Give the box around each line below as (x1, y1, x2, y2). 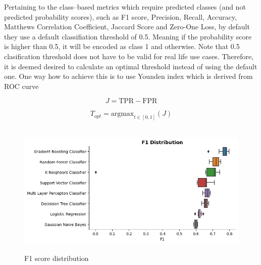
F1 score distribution (24, 253, 89, 263)
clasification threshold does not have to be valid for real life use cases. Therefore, (4, 51, 254, 61)
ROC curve (4, 80, 39, 91)
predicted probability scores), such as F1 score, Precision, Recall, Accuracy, (4, 11, 237, 22)
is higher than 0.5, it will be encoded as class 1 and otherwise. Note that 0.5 (4, 41, 240, 52)
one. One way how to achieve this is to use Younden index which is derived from (4, 71, 253, 81)
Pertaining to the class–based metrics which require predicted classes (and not (4, 2, 246, 12)
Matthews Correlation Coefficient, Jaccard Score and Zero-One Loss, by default (4, 21, 250, 32)
